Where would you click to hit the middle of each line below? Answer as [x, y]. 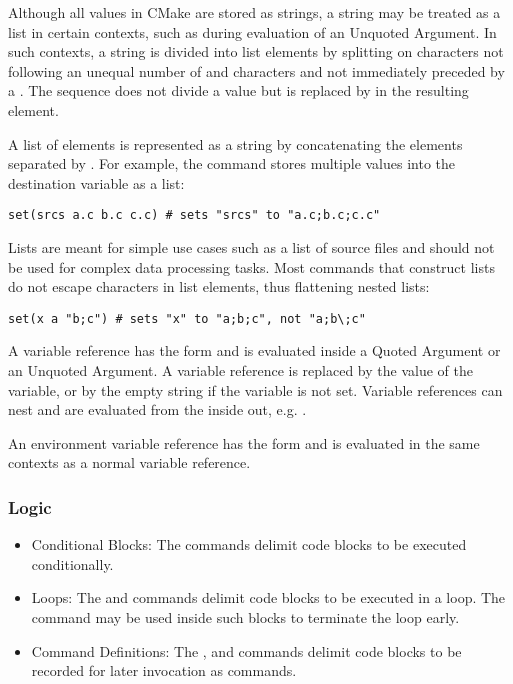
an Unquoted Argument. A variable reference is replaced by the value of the [240, 370]
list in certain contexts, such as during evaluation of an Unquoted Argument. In [252, 31]
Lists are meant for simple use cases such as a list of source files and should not [251, 247]
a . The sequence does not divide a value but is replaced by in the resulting [238, 90]
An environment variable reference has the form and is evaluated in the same [244, 442]
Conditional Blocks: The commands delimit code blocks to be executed [249, 544]
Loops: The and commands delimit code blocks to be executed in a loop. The [268, 597]
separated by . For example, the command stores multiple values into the [232, 163]
